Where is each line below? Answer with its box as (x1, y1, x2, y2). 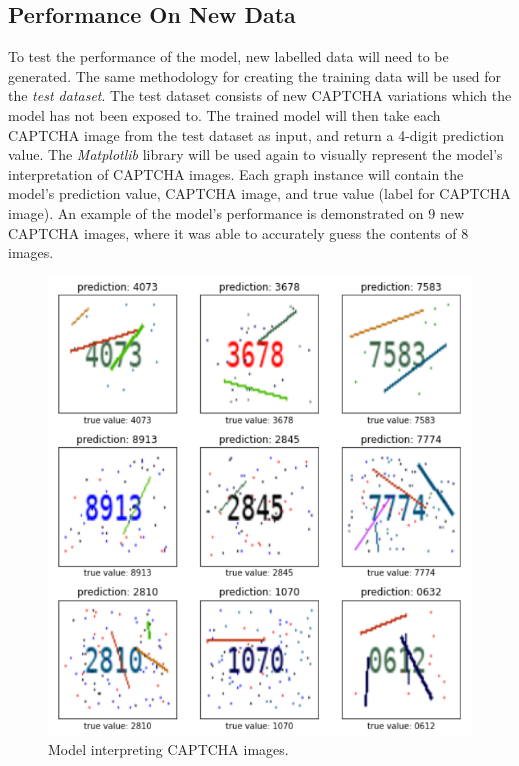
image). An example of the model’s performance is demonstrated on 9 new (8, 202, 465, 223)
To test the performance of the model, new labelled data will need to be (8, 46, 449, 67)
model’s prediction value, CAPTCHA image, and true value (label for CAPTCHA (8, 183, 511, 204)
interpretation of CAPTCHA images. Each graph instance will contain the (8, 163, 464, 184)
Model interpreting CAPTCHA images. (48, 739, 289, 760)
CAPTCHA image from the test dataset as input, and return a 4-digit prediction (8, 124, 505, 145)
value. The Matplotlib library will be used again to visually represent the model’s (8, 144, 503, 165)
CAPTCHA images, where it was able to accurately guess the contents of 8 (8, 222, 469, 243)
